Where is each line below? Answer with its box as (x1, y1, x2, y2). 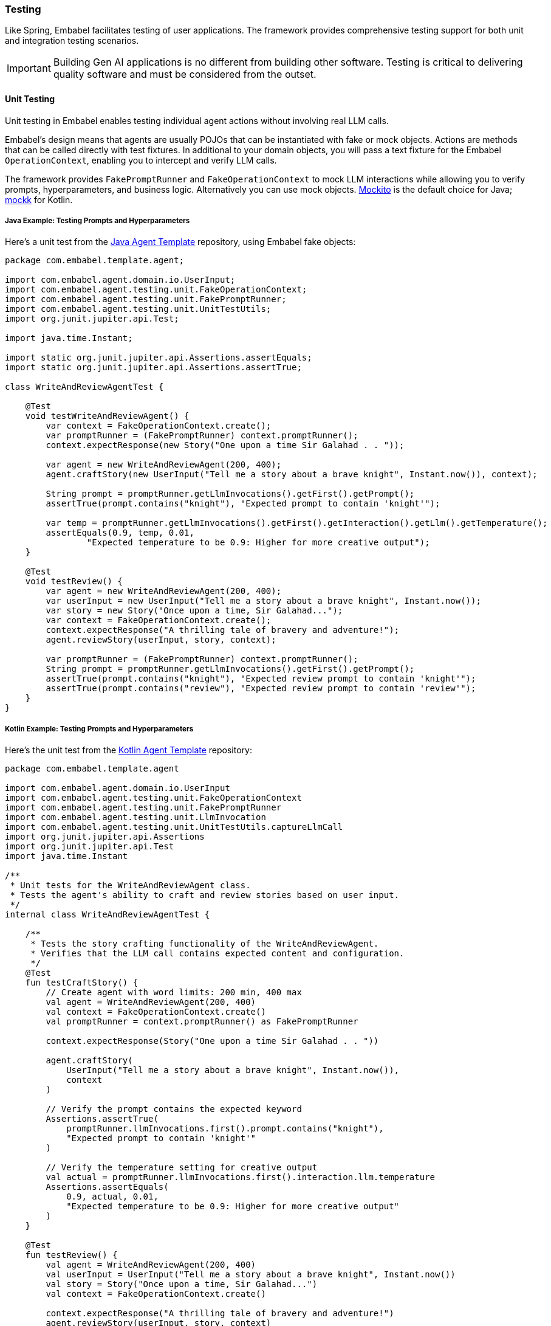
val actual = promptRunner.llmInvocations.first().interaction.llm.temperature (46, 1172, 436, 1183)
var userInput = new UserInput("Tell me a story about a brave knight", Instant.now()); (46, 596, 481, 606)
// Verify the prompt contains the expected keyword (46, 1104, 302, 1114)
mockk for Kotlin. (5, 194, 73, 205)
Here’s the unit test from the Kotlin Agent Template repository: (5, 745, 252, 756)
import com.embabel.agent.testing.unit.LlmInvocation (5, 812, 266, 823)
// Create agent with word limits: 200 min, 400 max (46, 987, 302, 998)
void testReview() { (25, 576, 123, 587)
